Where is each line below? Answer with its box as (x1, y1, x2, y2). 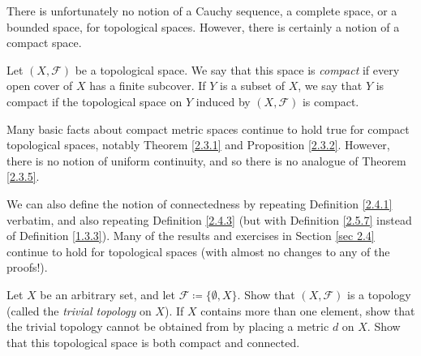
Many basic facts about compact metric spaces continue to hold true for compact (6, 120, 410, 137)
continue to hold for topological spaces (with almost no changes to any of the (6, 242, 390, 259)
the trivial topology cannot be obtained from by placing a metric (6, 318, 329, 335)
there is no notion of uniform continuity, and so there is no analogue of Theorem (6, 152, 406, 169)
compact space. (6, 34, 82, 51)
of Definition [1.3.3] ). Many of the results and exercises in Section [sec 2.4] (6, 227, 375, 244)
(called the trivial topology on (6, 302, 152, 319)
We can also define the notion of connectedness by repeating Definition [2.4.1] (6, 195, 393, 212)
